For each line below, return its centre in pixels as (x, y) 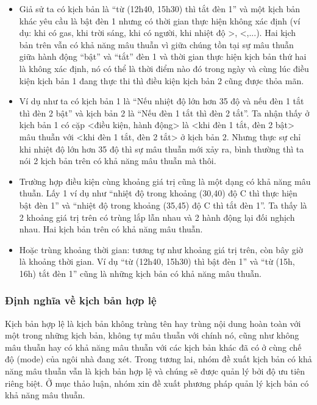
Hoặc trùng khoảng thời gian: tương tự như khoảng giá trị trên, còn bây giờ (161, 249)
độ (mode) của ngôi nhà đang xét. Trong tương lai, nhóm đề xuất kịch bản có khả (158, 359)
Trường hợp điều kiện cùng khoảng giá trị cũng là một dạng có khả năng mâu (165, 181)
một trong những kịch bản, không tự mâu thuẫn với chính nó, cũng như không (152, 335)
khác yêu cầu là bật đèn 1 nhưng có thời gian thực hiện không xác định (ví (160, 20)
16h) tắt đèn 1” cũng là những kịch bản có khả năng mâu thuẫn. (140, 273)
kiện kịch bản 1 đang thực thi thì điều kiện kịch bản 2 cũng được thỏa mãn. (162, 80)
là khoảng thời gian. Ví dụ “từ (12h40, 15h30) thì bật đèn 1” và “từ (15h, (157, 261)
